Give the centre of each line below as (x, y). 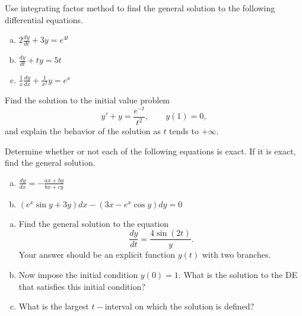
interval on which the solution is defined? (179, 306)
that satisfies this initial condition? (82, 286)
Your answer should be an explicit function (97, 255)
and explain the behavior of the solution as (83, 131)
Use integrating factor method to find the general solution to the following (140, 8)
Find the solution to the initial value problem (88, 99)
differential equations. (44, 19)
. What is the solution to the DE (238, 274)
